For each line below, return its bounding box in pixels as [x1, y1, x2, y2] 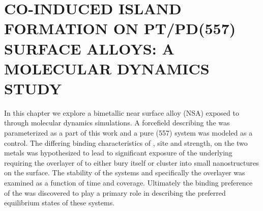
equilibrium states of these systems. [4, 197, 115, 208]
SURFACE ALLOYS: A [4, 38, 174, 59]
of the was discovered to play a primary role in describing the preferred [4, 187, 226, 198]
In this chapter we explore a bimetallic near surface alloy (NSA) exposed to [4, 107, 239, 118]
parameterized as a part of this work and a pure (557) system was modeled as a [4, 127, 253, 138]
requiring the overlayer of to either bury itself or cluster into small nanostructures [4, 157, 259, 168]
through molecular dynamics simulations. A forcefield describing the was [4, 117, 230, 128]
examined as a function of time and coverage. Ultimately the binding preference [4, 177, 253, 188]
